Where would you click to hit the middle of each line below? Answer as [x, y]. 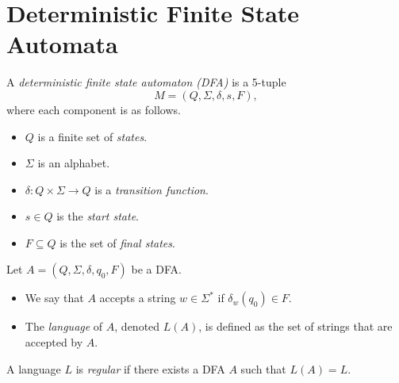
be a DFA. [156, 269]
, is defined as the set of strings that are [295, 326]
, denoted [137, 326]
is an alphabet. [74, 163]
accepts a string [138, 298]
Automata [62, 44]
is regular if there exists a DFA [150, 368]
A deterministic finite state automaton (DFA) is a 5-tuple [146, 82]
